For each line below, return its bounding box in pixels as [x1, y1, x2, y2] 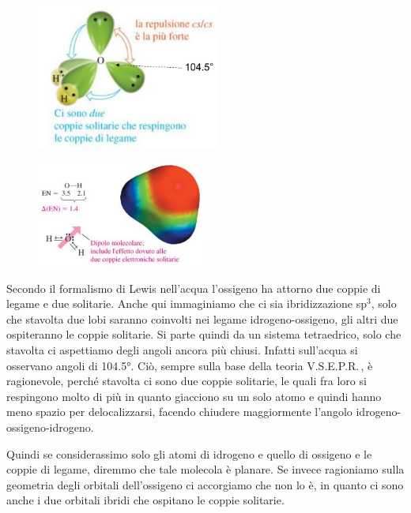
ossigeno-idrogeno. [6, 419, 94, 436]
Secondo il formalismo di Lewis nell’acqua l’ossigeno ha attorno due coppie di [6, 279, 381, 296]
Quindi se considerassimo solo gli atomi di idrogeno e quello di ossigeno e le [6, 445, 372, 462]
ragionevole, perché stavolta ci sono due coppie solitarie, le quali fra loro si [6, 373, 367, 389]
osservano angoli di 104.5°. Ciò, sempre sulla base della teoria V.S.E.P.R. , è [6, 357, 373, 373]
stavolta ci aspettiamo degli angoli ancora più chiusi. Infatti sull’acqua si [6, 342, 358, 358]
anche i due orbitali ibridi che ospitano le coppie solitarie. [6, 492, 285, 508]
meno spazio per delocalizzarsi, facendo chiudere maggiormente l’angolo [6, 403, 353, 420]
